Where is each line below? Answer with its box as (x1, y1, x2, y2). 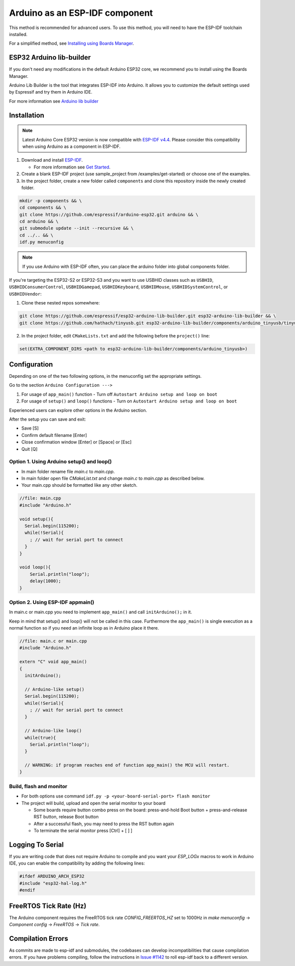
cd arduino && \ (19, 219, 59, 224)
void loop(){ (19, 565, 51, 570)
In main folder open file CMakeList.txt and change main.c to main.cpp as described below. (21, 475, 205, 481)
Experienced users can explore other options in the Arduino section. (9, 407, 147, 413)
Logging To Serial (9, 840, 64, 849)
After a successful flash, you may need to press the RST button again (33, 821, 175, 827)
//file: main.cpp (19, 496, 61, 501)
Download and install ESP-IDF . (21, 157, 83, 163)
